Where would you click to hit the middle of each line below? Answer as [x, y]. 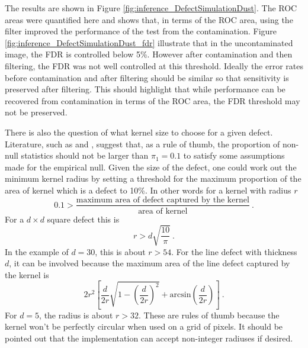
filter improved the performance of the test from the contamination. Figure [141, 31]
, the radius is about [76, 315]
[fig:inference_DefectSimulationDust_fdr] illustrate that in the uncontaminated [149, 42]
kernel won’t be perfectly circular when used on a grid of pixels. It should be [144, 326]
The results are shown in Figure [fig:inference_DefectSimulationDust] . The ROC [151, 8]
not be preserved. [36, 112]
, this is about [120, 251]
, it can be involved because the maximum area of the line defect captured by [150, 263]
